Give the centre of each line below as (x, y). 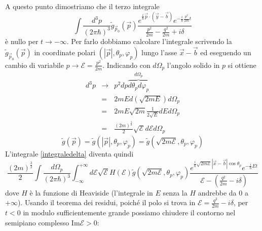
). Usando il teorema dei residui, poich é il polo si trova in (106, 202)
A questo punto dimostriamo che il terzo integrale (82, 6)
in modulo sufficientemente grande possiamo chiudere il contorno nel (129, 213)
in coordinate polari (65, 52)
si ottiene (242, 65)
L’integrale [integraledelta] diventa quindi (69, 153)
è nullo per (22, 41)
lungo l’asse (159, 52)
